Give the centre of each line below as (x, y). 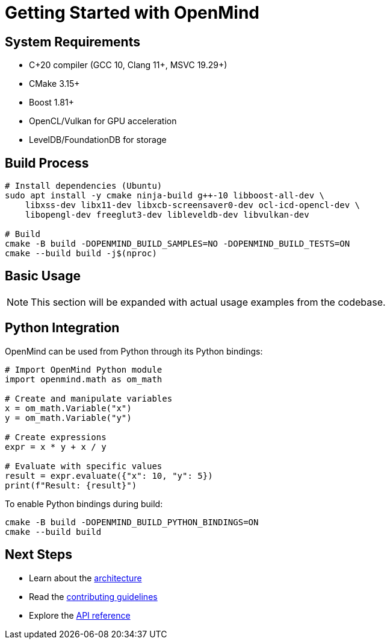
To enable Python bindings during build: (84, 504)
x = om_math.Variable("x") (68, 408)
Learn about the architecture (85, 578)
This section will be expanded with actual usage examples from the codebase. (208, 302)
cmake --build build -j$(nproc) (81, 254)
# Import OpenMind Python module (84, 369)
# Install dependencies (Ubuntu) (84, 186)
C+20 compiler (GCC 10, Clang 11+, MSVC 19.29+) (128, 65)
